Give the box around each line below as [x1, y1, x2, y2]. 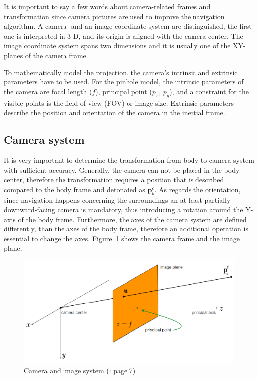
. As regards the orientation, [154, 184, 241, 194]
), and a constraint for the [169, 86, 249, 96]
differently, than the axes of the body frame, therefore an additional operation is [4, 224, 248, 234]
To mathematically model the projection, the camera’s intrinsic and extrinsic [4, 67, 238, 77]
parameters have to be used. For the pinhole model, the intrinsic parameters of [4, 76, 244, 87]
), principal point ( [95, 86, 152, 96]
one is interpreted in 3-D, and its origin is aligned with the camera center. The [4, 30, 243, 41]
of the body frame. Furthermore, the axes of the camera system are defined [18, 214, 247, 224]
